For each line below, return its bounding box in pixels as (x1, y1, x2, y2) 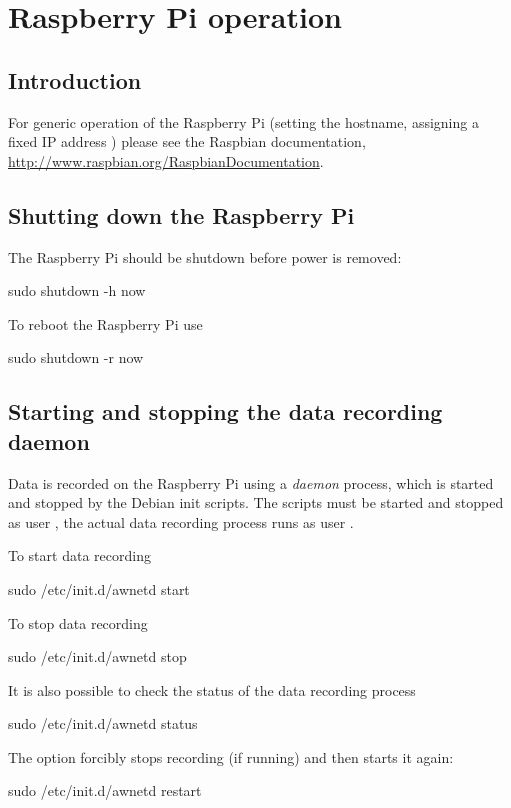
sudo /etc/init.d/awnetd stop (8, 646, 187, 667)
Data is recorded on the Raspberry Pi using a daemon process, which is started (8, 472, 494, 493)
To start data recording (8, 545, 151, 566)
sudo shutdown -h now (8, 280, 146, 301)
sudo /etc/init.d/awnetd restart (8, 780, 202, 801)
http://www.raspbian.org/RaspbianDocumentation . (8, 150, 324, 171)
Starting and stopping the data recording (8, 396, 443, 427)
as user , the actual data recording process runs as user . (8, 511, 354, 532)
